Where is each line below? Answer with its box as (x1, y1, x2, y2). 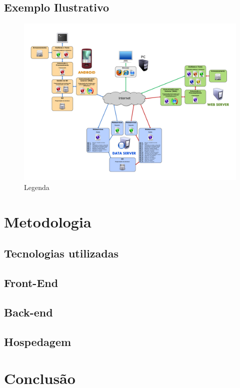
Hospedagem (4, 333, 71, 349)
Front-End (4, 274, 58, 290)
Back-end (4, 304, 53, 319)
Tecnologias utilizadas (4, 245, 119, 261)
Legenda (24, 181, 49, 192)
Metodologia (4, 211, 91, 231)
